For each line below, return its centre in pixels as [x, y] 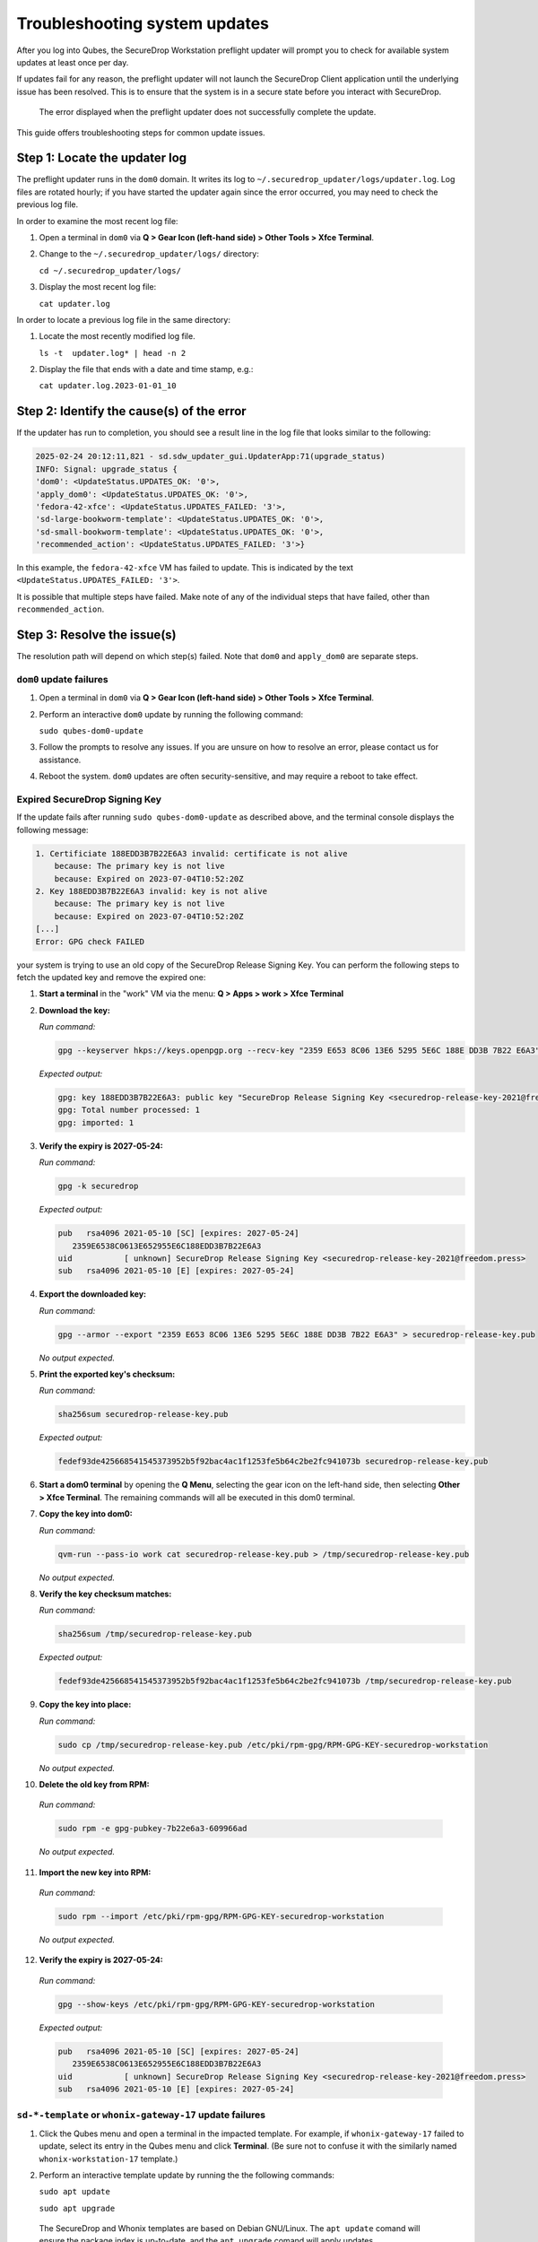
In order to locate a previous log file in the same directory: [123, 319]
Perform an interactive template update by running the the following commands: [187, 2175]
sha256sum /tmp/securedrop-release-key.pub [155, 1634]
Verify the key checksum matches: [105, 1594]
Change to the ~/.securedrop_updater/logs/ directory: [149, 254]
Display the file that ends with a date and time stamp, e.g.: [146, 369]
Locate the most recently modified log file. [117, 336]
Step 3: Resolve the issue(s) [96, 635]
